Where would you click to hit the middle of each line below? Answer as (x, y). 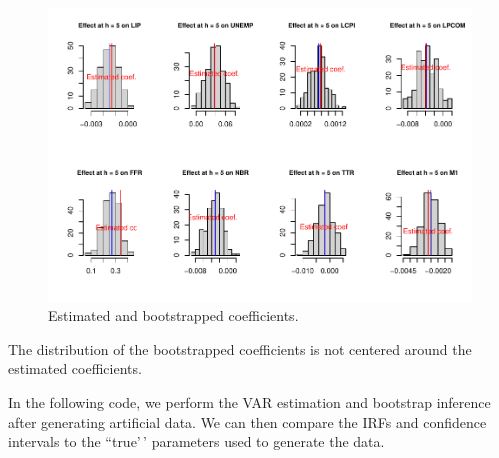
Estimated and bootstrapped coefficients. (173, 315)
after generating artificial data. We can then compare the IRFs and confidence (247, 421)
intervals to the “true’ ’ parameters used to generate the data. (196, 441)
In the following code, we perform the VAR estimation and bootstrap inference (249, 401)
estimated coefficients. (75, 368)
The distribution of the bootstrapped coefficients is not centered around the (240, 348)
